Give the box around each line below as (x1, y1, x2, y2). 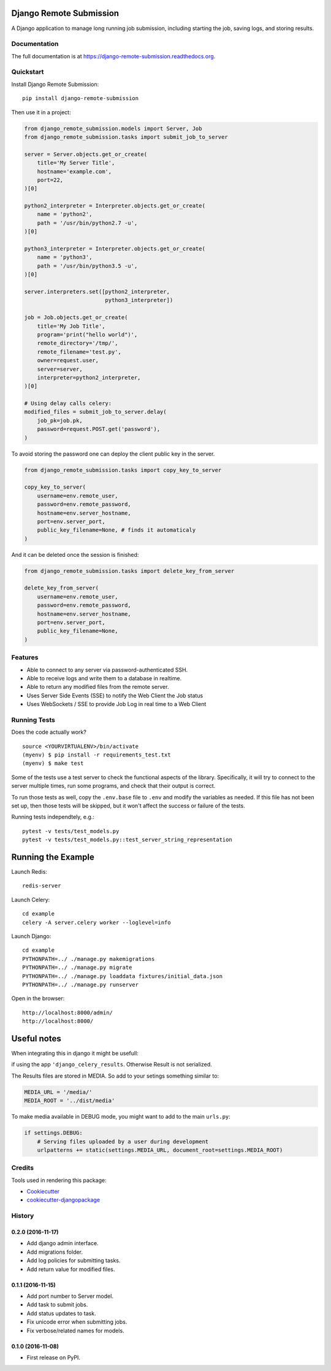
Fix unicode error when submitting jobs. (26, 1318, 127, 1326)
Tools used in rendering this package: (11, 1176, 107, 1184)
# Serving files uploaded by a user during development (37, 1138, 209, 1145)
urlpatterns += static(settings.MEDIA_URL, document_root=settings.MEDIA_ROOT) (37, 1146, 283, 1154)
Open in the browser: (11, 995, 65, 1002)
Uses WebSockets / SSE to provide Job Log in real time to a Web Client (26, 701, 207, 708)
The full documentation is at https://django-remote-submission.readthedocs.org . (11, 52, 216, 60)
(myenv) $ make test (22, 760, 84, 767)
